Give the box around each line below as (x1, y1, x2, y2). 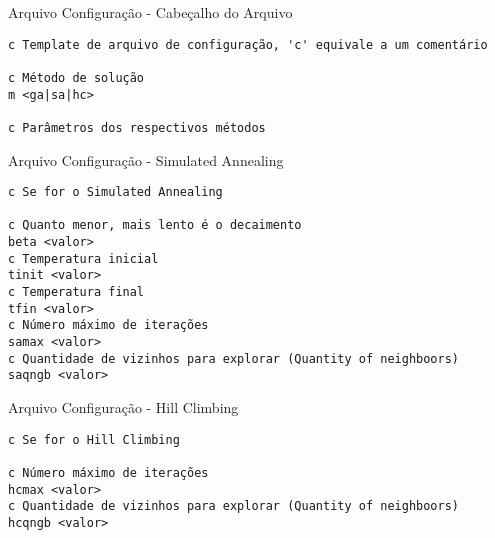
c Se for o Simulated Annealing (8, 185, 223, 200)
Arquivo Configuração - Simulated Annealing (8, 149, 284, 170)
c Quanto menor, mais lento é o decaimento (8, 218, 302, 233)
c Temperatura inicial (8, 251, 159, 266)
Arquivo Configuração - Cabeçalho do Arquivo (8, 2, 293, 22)
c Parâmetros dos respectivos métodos (8, 120, 266, 135)
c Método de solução (8, 70, 145, 85)
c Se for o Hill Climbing (8, 432, 180, 447)
